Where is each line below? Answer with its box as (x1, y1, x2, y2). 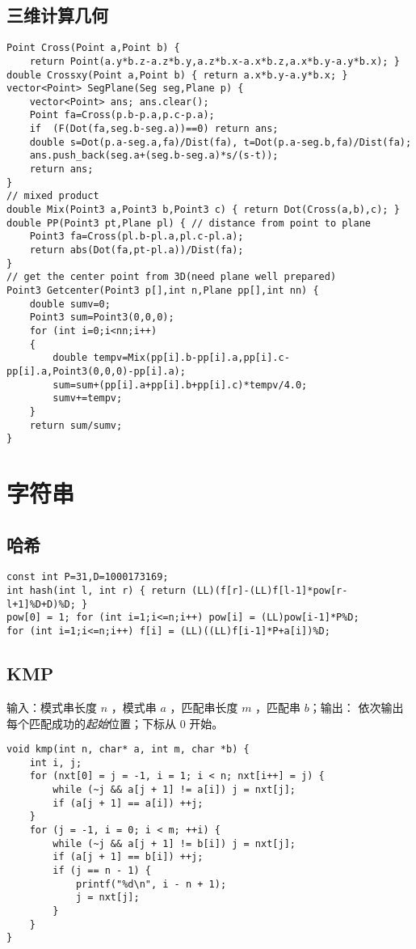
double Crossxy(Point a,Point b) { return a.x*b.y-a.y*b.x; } (6, 69, 348, 81)
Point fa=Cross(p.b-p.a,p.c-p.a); (29, 109, 215, 121)
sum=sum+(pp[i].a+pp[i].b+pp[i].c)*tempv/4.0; (53, 379, 308, 391)
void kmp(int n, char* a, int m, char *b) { (6, 744, 250, 756)
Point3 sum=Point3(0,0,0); (29, 311, 174, 324)
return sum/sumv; (29, 419, 123, 431)
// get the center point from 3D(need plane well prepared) (6, 271, 337, 283)
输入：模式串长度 (6, 698, 97, 715)
